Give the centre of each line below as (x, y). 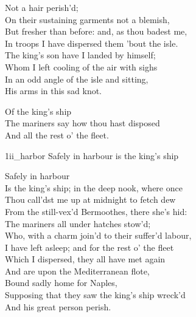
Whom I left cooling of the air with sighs (81, 66)
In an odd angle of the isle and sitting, (77, 79)
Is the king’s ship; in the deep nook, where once (94, 187)
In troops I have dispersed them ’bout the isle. (92, 43)
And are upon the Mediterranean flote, (77, 271)
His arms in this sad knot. (54, 91)
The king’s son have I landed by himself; (80, 55)
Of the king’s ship (38, 111)
